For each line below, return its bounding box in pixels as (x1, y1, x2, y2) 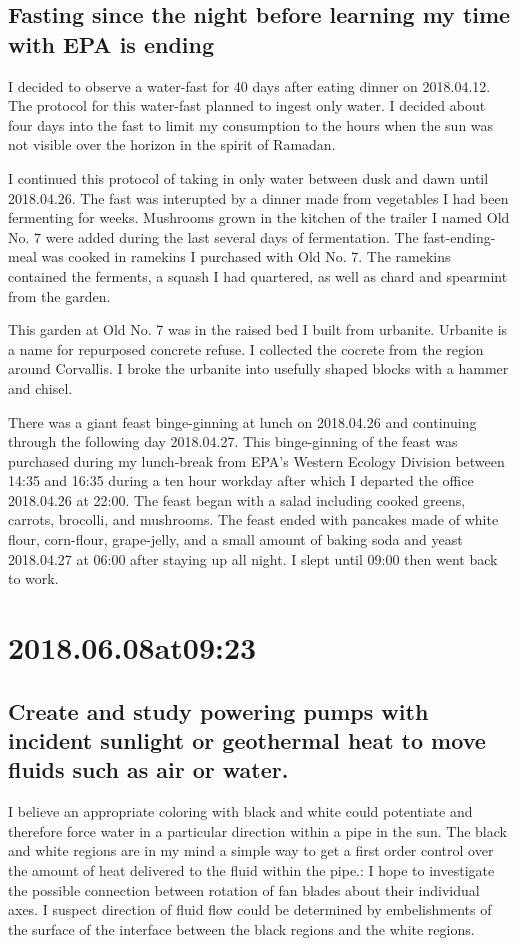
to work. (8, 568, 59, 589)
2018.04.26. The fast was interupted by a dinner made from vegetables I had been (8, 187, 509, 208)
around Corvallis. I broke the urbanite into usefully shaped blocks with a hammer (8, 358, 509, 379)
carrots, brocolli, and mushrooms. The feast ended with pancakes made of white (8, 509, 499, 530)
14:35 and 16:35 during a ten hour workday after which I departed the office (8, 470, 474, 491)
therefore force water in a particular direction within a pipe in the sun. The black (8, 820, 507, 841)
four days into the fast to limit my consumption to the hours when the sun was (8, 114, 494, 135)
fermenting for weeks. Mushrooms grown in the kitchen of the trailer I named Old (8, 207, 510, 228)
